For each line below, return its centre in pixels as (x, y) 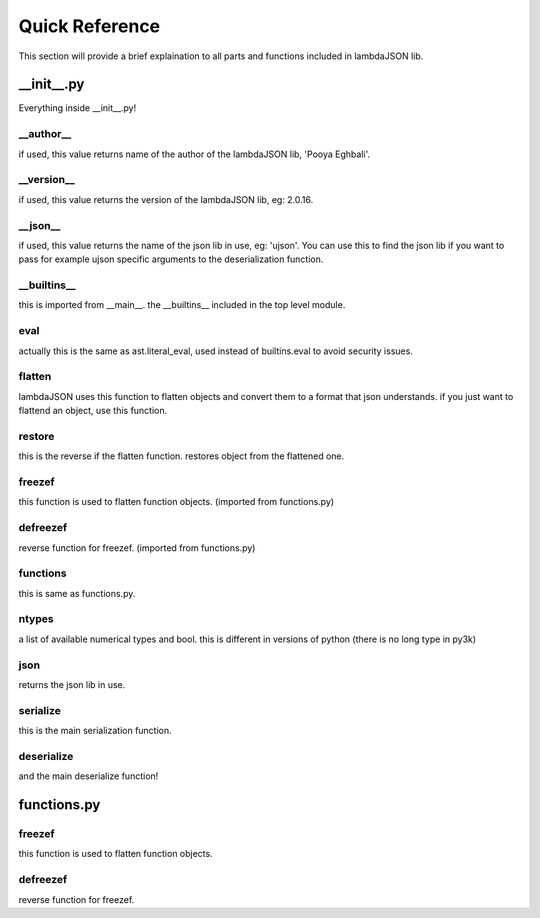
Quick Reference (89, 26)
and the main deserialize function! (88, 776)
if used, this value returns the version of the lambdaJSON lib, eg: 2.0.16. (166, 199)
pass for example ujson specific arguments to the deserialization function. (171, 259)
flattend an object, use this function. (93, 411)
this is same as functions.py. (77, 593)
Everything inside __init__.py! (77, 108)
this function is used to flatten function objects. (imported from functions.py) (176, 502)
